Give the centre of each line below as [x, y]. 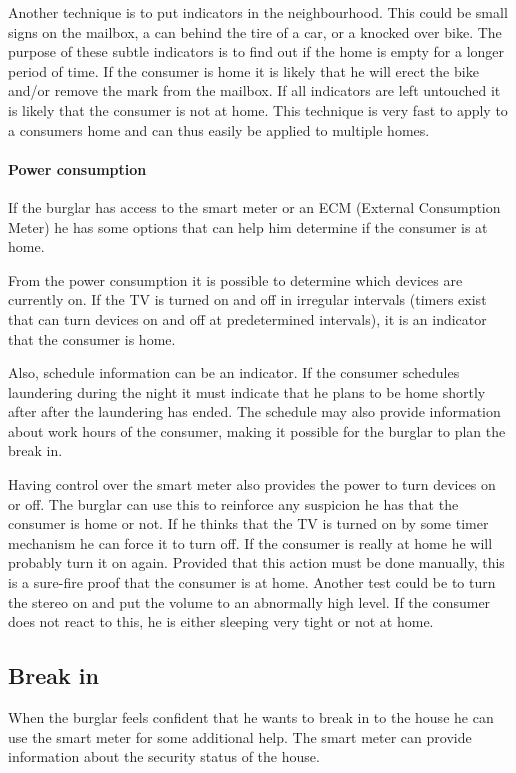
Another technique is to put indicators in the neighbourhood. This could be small [258, 12]
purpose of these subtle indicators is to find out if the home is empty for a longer [256, 51]
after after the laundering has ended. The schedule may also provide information [254, 411]
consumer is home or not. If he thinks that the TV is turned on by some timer [248, 523]
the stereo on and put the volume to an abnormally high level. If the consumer [249, 601]
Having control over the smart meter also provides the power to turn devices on [252, 484]
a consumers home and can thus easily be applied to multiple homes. [219, 129]
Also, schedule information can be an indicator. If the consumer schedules [234, 372]
